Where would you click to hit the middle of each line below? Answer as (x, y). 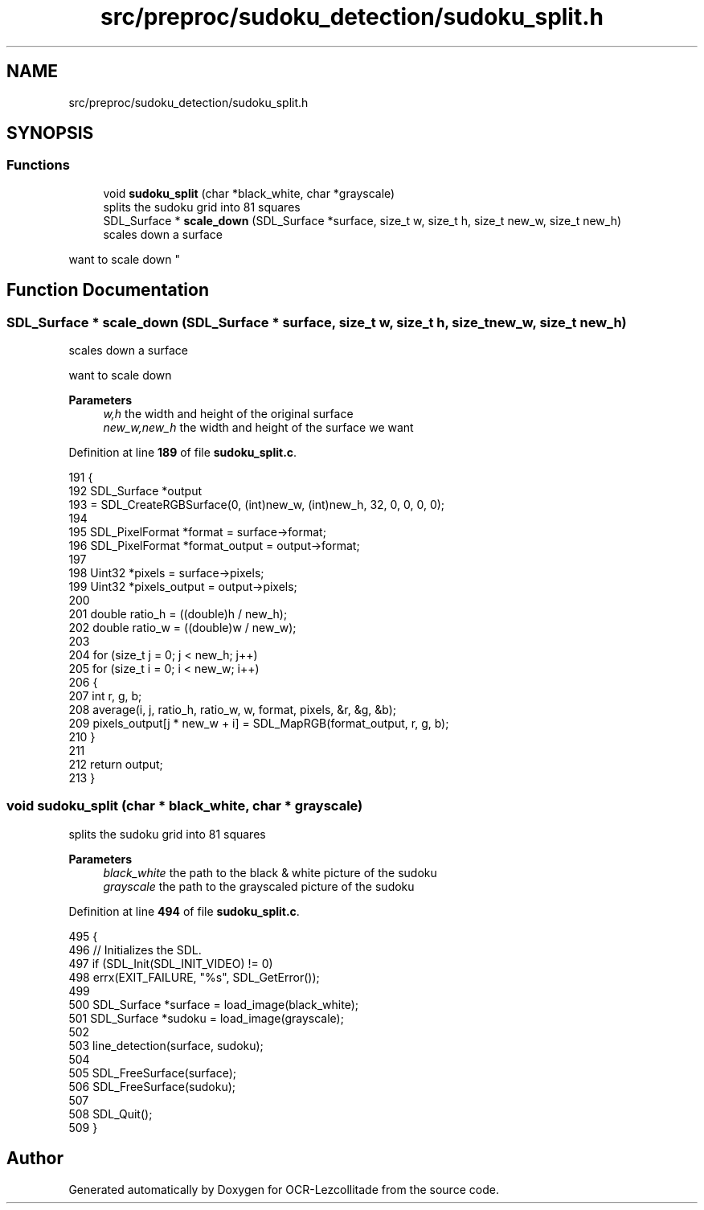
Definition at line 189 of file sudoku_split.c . (183, 453)
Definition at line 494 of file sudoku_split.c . (184, 911)
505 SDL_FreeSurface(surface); (153, 1073)
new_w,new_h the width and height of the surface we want (258, 428)
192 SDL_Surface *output (135, 491)
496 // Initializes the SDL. (135, 950)
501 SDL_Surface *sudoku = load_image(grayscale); (206, 1018)
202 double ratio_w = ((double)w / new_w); (182, 628)
